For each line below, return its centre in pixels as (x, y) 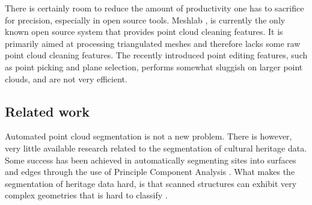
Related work (47, 111)
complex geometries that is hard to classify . (86, 195)
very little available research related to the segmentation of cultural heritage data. (156, 148)
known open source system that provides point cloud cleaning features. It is (144, 32)
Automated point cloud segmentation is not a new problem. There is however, (148, 136)
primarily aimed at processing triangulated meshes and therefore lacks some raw (153, 43)
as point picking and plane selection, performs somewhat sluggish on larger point (154, 66)
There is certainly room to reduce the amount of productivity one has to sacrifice (154, 8)
